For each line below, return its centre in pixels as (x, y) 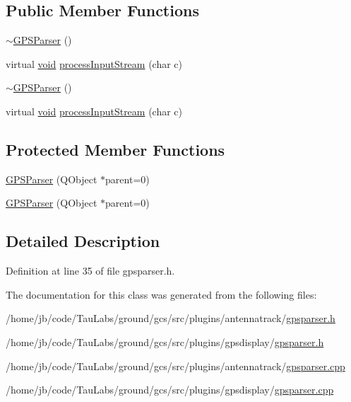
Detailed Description (83, 241)
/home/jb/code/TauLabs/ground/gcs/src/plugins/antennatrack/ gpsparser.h (171, 318)
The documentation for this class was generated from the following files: (161, 294)
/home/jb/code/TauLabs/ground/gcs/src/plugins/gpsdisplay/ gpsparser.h (165, 341)
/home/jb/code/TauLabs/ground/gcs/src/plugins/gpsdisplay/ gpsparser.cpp (170, 390)
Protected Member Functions (115, 149)
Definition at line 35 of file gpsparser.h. (90, 271)
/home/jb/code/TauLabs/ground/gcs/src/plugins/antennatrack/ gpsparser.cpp (175, 366)
